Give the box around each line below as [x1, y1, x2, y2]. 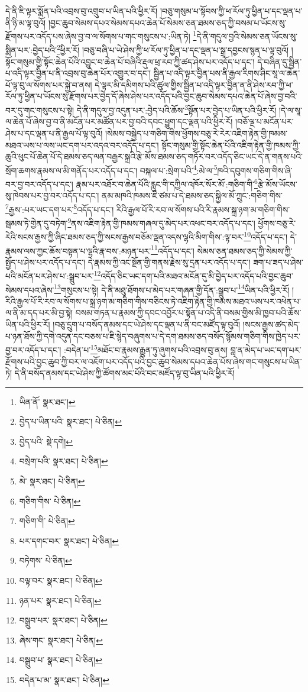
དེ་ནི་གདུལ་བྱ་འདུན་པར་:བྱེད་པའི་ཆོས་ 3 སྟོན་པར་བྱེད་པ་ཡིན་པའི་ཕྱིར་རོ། [76, 102, 277, 116]
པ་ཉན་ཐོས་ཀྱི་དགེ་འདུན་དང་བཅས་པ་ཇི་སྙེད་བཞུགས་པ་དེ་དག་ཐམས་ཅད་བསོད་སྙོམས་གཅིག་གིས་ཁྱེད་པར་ [5, 329, 300, 342]
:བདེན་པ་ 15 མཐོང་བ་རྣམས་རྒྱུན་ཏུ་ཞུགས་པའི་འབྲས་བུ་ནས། [63, 342, 228, 355]
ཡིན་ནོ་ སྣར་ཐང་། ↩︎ [19, 395, 76, 408]
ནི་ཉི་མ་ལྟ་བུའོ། [5, 16, 46, 28]
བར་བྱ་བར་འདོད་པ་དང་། [5, 177, 73, 190]
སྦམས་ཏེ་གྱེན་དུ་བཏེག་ [5, 216, 68, 229]
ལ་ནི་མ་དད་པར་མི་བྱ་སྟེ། [5, 306, 73, 319]
